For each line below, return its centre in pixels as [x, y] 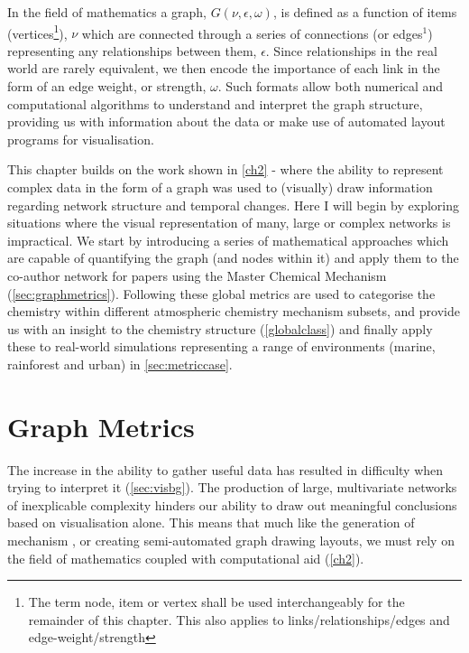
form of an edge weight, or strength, [107, 86]
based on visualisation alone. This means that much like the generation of [211, 522]
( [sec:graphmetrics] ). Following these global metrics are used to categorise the [221, 293]
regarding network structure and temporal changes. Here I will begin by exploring [233, 205]
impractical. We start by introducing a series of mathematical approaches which [228, 240]
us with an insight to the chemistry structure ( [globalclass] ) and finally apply [220, 328]
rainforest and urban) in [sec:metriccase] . [120, 364]
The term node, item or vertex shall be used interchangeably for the [216, 602]
